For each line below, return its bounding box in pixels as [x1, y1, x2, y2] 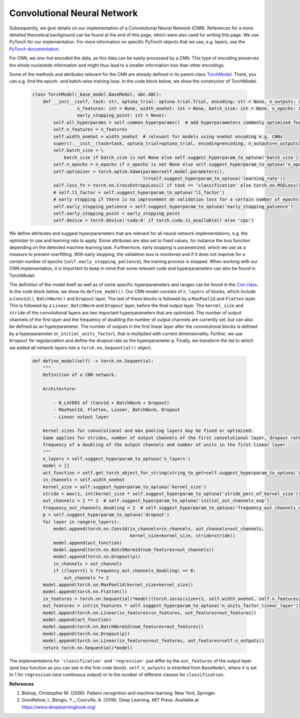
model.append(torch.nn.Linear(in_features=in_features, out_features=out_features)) [42, 610, 257, 615]
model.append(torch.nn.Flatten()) [42, 589, 127, 594]
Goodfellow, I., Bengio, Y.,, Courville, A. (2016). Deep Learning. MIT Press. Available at [21, 697, 199, 703]
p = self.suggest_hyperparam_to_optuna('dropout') [42, 512, 169, 517]
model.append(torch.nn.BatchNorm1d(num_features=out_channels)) [53, 547, 214, 552]
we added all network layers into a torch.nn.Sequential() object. [9, 344, 152, 350]
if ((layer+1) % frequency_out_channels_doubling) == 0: [53, 568, 196, 573]
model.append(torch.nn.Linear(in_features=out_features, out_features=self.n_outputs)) [42, 638, 264, 643]
